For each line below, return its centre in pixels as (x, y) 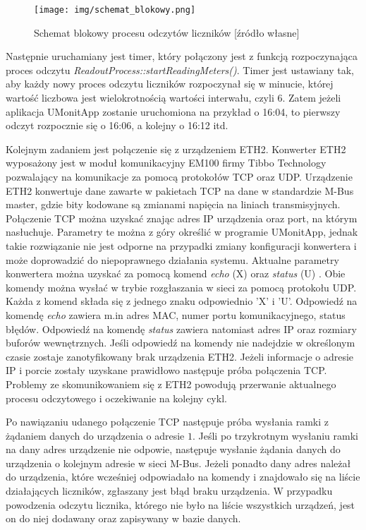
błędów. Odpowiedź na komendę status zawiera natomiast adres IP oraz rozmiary (181, 329)
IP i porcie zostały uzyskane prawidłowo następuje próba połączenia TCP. (166, 370)
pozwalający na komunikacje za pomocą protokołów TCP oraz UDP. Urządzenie (179, 176)
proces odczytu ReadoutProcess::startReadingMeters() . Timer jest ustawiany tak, (180, 70)
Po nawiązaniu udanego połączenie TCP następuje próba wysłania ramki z (167, 422)
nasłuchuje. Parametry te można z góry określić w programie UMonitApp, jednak (182, 232)
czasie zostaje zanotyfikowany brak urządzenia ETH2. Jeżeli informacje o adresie (180, 356)
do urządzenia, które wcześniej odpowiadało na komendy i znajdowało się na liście (183, 477)
